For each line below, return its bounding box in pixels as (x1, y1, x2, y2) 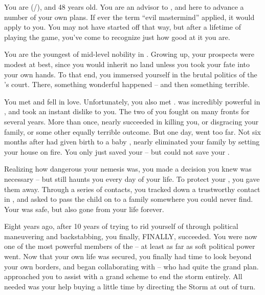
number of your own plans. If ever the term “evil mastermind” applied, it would (4, 11, 255, 22)
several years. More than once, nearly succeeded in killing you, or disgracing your (4, 116, 259, 127)
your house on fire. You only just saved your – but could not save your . (4, 146, 230, 157)
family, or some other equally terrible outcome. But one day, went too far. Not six (4, 126, 261, 137)
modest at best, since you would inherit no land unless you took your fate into (4, 58, 250, 69)
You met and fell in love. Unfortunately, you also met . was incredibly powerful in (4, 96, 260, 107)
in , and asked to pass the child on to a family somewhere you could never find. (4, 194, 253, 204)
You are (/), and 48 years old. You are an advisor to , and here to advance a (4, 2, 244, 12)
